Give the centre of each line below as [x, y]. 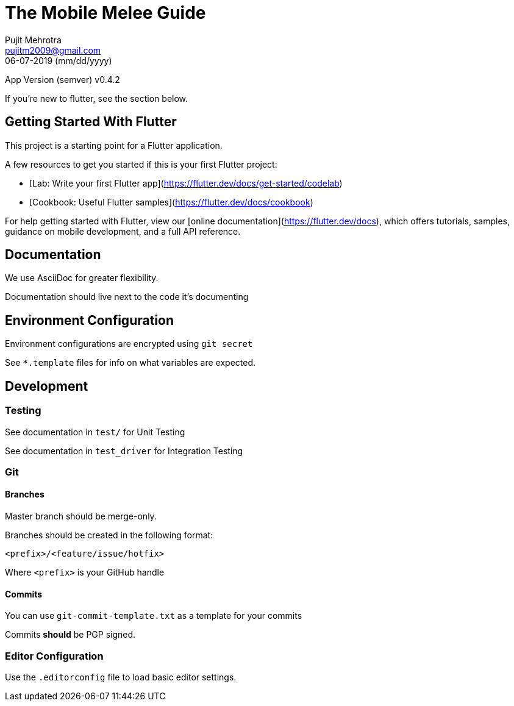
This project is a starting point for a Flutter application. [114, 145]
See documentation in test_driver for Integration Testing [124, 451]
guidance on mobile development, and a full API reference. [123, 231]
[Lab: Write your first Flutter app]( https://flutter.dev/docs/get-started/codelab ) [186, 183]
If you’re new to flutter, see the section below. [97, 98]
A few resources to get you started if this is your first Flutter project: [141, 164]
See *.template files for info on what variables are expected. [130, 363]
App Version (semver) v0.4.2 [62, 79]
